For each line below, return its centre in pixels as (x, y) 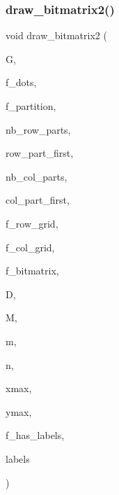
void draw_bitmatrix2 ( (56, 35)
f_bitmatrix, (32, 271)
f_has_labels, (35, 435)
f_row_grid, (32, 223)
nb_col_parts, (37, 176)
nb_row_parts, (38, 129)
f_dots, (21, 82)
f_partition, (31, 106)
